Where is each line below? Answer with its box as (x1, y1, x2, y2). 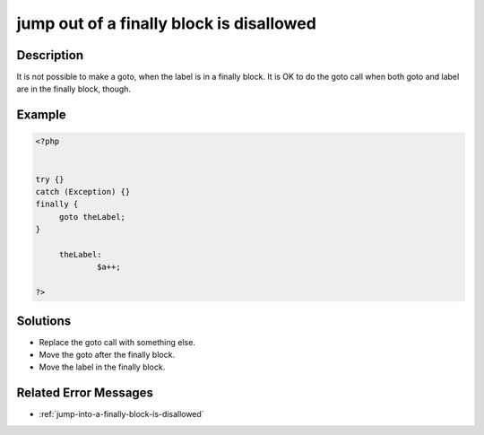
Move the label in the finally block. (39, 361, 166, 372)
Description (16, 48, 84, 63)
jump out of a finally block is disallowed (16, 13, 317, 33)
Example (16, 108, 66, 123)
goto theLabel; (58, 212, 125, 222)
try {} (35, 174, 65, 184)
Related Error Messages (16, 386, 154, 401)
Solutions (16, 313, 72, 328)
